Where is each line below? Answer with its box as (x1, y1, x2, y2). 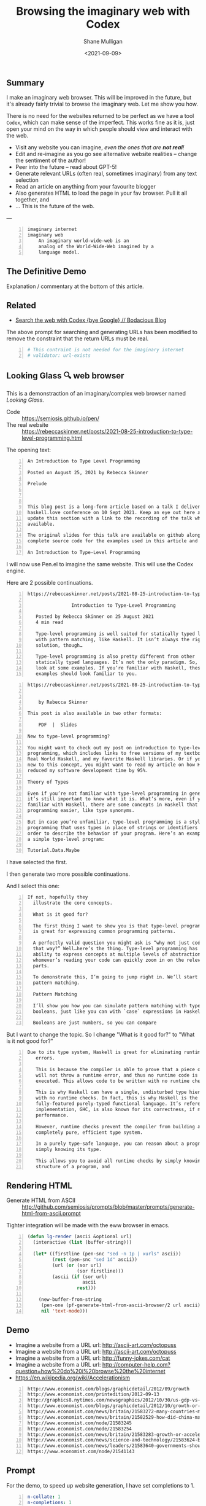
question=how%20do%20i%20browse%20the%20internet (15, 1367, 166, 1375)
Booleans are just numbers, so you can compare (32, 1020, 157, 1026)
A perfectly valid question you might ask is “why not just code (32, 940, 204, 946)
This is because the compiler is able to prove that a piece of (36, 1066, 204, 1072)
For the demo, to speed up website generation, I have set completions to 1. (6, 1481, 195, 1489)
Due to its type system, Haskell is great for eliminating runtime (27, 1049, 204, 1056)
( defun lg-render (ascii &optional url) (27, 1233, 132, 1240)
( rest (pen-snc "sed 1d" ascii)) (51, 1256, 138, 1263)
